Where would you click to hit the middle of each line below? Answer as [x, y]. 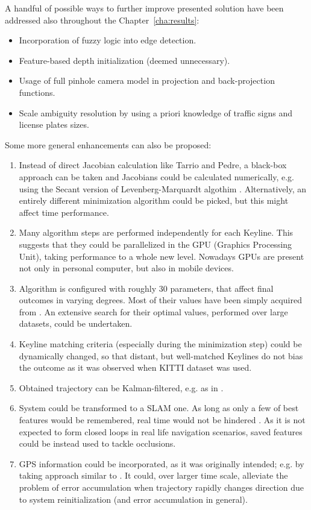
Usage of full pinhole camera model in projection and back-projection [147, 80]
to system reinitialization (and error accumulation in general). [133, 499]
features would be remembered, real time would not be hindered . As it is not [162, 420]
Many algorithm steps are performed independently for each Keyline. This [156, 232]
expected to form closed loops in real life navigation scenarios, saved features [161, 431]
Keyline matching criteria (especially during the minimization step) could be [160, 344]
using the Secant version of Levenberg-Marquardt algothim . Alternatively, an [163, 188]
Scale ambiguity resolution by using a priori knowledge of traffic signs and [155, 112]
